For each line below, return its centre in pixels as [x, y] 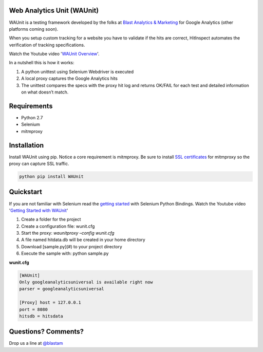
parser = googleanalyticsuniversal [62, 289]
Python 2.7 [32, 117]
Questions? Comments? [46, 332]
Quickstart [26, 192]
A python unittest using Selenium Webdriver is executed [77, 72]
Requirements [31, 106]
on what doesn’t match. [45, 92]
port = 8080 [34, 309]
